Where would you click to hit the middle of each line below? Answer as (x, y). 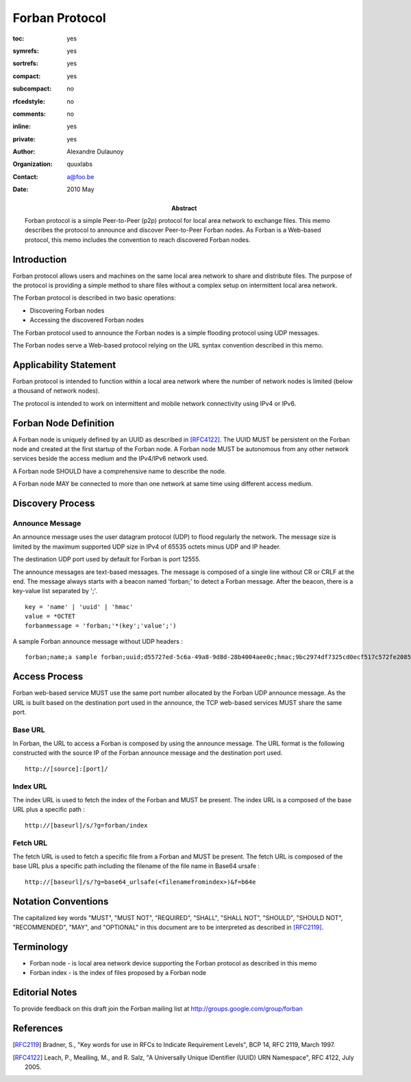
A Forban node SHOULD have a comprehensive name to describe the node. (120, 471)
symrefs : (26, 51)
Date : (21, 189)
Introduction (40, 260)
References (38, 1029)
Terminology (40, 947)
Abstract (184, 208)
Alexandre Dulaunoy (95, 152)
